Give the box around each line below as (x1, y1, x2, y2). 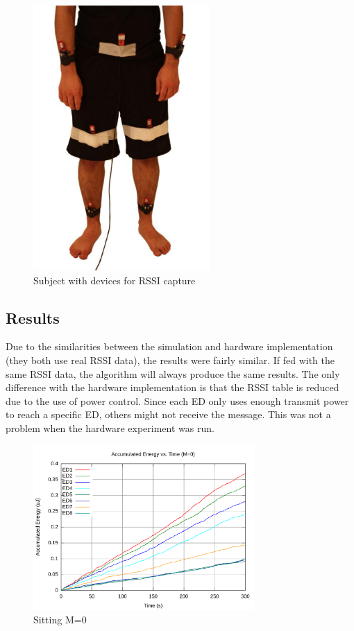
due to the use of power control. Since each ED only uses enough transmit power (6, 393, 349, 408)
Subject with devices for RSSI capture (33, 273, 196, 287)
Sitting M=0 (33, 612, 87, 627)
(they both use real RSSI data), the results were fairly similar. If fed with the (6, 352, 335, 367)
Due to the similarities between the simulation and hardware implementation (6, 339, 333, 354)
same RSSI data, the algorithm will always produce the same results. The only (6, 366, 340, 381)
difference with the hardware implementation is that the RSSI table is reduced (6, 380, 339, 395)
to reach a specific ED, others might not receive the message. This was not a (6, 407, 331, 422)
